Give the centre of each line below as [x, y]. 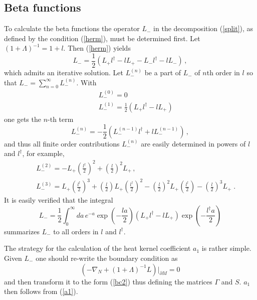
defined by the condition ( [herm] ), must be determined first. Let [102, 38]
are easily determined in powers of [193, 143]
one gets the [23, 119]
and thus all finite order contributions [62, 143]
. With [86, 82]
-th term [61, 119]
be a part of [163, 72]
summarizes [22, 231]
